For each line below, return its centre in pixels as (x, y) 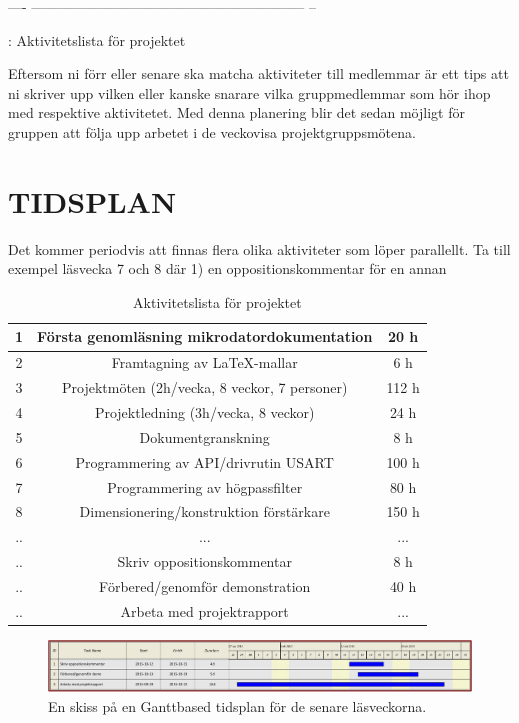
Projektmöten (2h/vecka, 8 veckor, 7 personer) (204, 387)
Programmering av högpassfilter (205, 486)
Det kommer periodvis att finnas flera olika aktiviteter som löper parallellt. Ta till (259, 248)
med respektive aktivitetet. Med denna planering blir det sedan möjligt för (236, 112)
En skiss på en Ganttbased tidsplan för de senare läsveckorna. (237, 705)
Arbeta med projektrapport (204, 610)
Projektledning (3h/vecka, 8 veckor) (204, 412)
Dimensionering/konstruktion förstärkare (204, 511)
